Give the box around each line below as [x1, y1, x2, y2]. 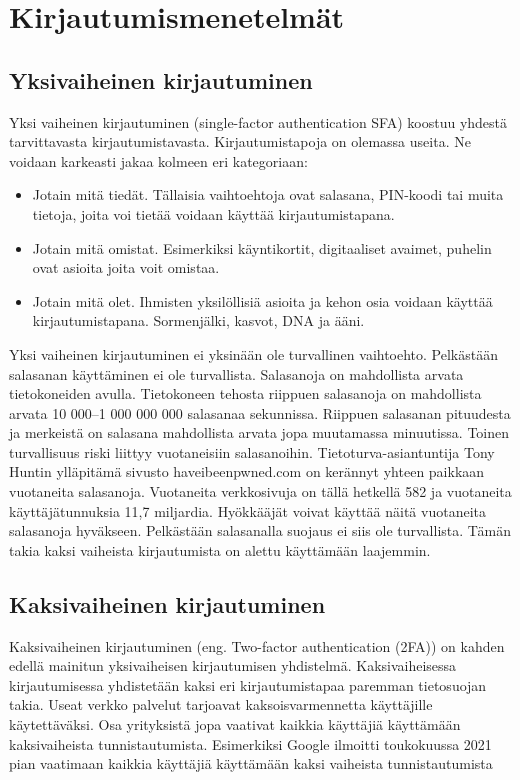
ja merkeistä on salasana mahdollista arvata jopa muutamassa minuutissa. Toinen [9, 422, 510, 443]
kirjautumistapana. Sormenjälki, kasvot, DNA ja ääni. [32, 310, 365, 331]
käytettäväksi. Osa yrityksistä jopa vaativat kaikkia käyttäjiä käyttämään [9, 714, 461, 735]
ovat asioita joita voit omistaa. [32, 257, 220, 278]
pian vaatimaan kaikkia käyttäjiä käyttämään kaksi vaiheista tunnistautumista [9, 753, 493, 774]
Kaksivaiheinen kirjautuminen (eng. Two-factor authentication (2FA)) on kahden [9, 635, 505, 656]
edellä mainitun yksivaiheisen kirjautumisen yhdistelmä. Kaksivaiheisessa [9, 655, 457, 676]
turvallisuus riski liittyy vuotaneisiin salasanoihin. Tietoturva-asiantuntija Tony [9, 441, 495, 462]
